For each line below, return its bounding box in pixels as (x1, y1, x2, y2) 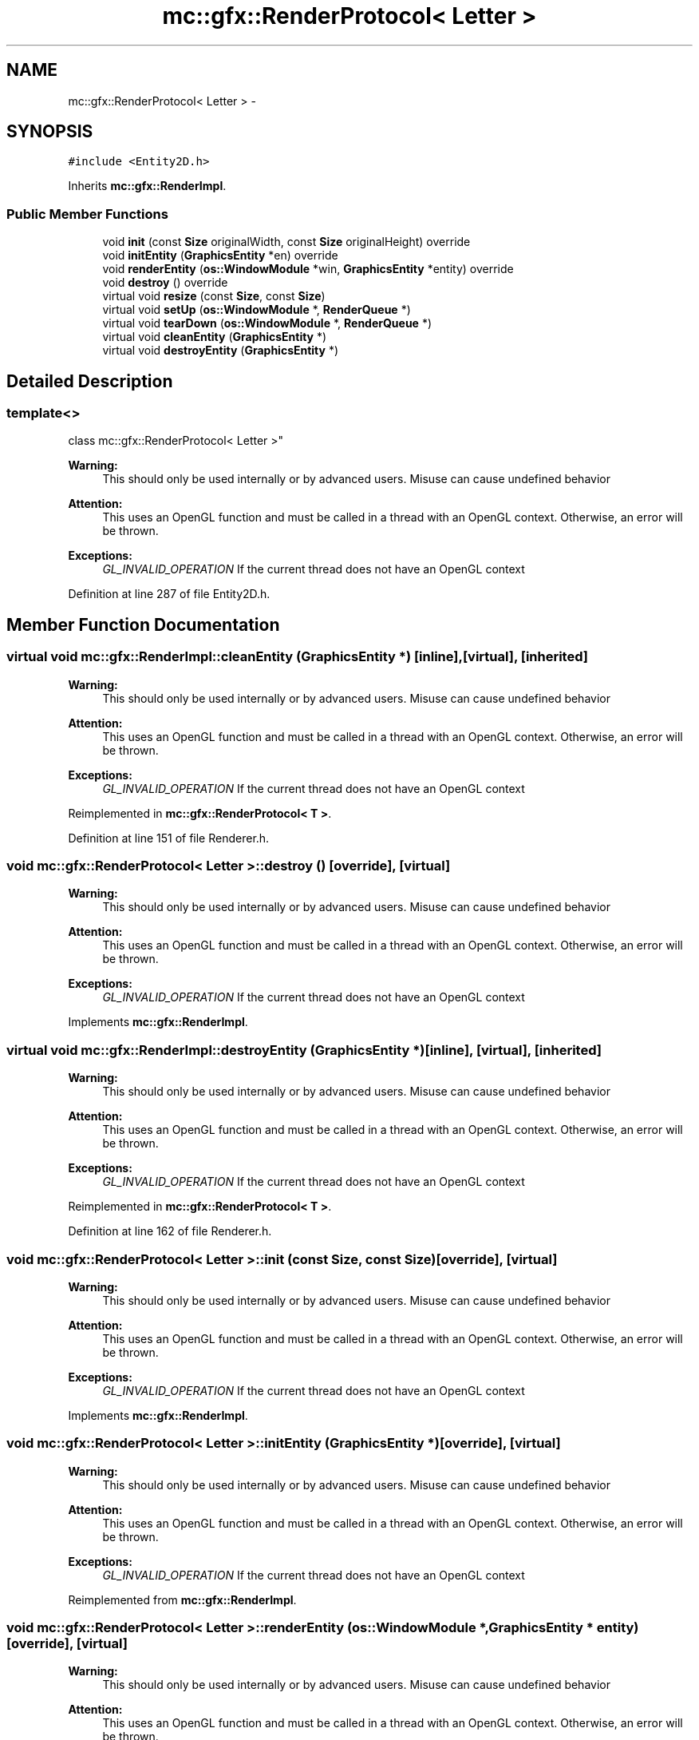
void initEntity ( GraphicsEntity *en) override (102, 248, 338, 263)
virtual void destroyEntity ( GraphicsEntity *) (102, 343, 339, 358)
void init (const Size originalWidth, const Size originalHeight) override (102, 235, 471, 249)
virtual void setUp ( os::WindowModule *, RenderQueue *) (102, 303, 411, 317)
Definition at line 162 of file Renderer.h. (68, 1224, 272, 1239)
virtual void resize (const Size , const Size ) (102, 289, 326, 303)
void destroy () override (102, 275, 228, 290)
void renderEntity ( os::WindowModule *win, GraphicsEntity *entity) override (102, 262, 514, 276)
